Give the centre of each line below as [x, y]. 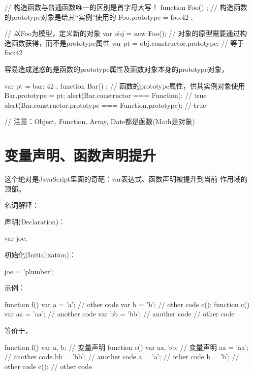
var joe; [16, 238]
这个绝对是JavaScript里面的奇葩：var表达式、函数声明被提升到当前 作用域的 [126, 179]
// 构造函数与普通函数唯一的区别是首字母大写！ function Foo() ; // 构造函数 [126, 7]
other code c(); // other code [48, 366]
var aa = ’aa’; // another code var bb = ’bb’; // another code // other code [120, 314]
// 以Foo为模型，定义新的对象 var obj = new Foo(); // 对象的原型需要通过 [122, 33]
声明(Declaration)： [35, 221]
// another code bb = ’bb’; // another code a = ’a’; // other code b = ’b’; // [122, 357]
